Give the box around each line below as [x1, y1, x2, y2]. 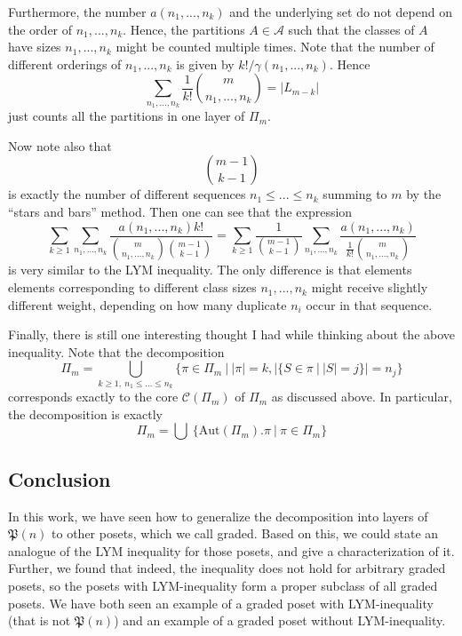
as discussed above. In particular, [271, 387, 452, 406]
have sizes [8, 37, 61, 56]
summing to [323, 185, 387, 203]
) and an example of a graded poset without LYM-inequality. [114, 611, 446, 630]
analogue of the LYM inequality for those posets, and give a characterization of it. [8, 541, 455, 560]
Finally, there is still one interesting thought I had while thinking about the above [8, 325, 456, 344]
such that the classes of [288, 20, 415, 38]
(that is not [8, 611, 71, 630]
